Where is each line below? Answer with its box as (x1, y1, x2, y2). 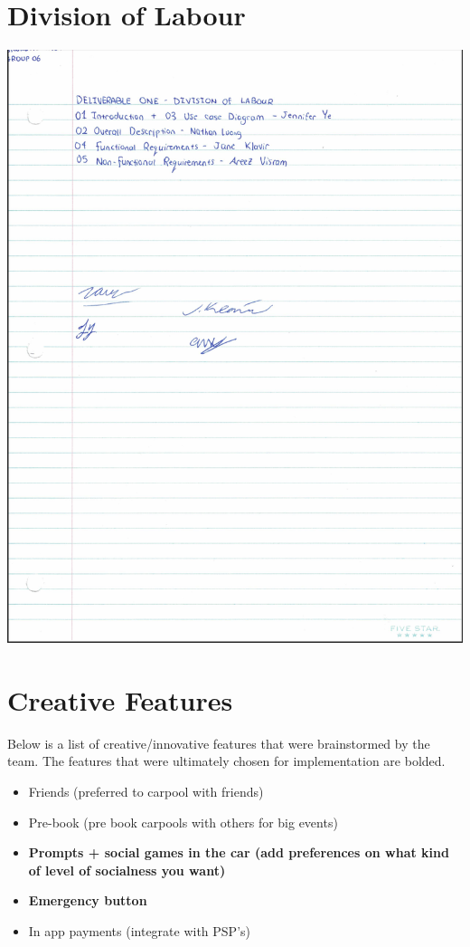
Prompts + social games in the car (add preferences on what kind (28, 843, 449, 862)
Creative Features (7, 681, 233, 718)
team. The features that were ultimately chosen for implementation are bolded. (7, 751, 446, 770)
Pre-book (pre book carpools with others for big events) (28, 812, 338, 831)
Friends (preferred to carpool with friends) (28, 781, 264, 800)
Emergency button (28, 891, 147, 910)
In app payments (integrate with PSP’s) (28, 921, 251, 940)
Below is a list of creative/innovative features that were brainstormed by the (7, 733, 430, 752)
